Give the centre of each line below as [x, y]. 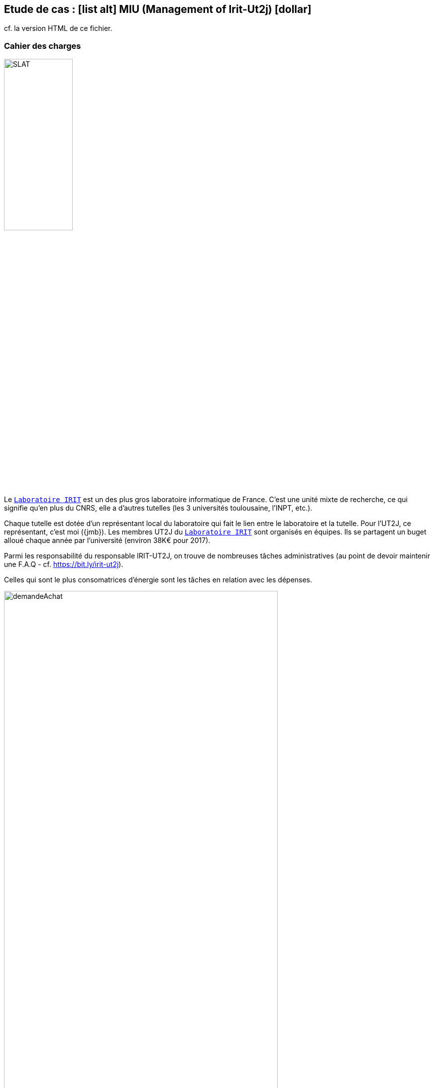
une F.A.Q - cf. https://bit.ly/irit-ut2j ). [64, 564]
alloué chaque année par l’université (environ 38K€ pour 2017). [107, 540]
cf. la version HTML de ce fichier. [58, 28]
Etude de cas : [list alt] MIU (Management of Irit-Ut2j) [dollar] [158, 9]
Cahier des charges [43, 46]
